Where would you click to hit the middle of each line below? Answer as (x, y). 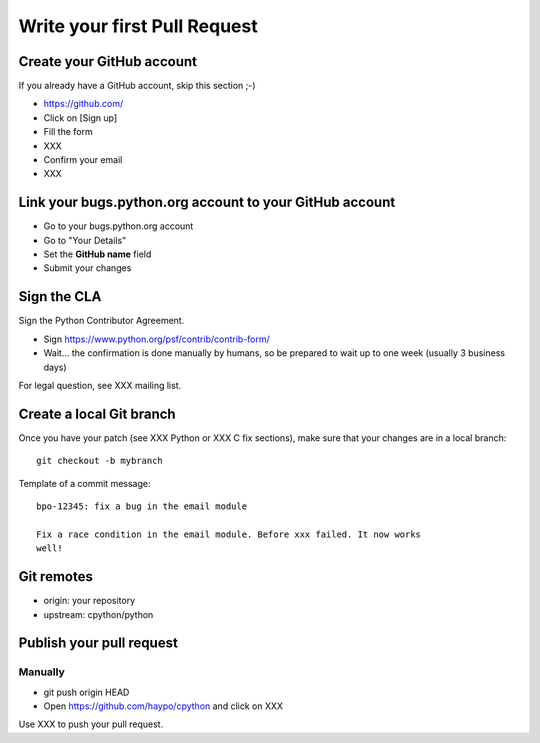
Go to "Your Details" (85, 240)
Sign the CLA (60, 296)
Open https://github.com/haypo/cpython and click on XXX (163, 706)
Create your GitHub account (107, 61)
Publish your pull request (98, 643)
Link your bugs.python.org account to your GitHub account (207, 202)
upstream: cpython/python (98, 614)
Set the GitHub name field (97, 254)
